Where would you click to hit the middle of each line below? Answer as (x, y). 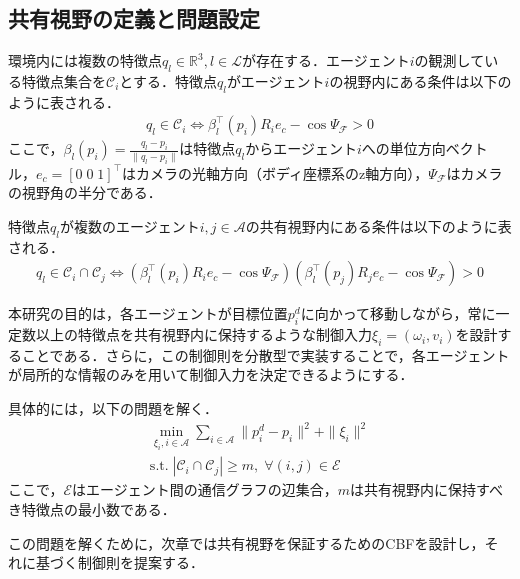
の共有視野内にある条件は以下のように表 (378, 225)
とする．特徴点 (168, 81)
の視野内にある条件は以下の (420, 81)
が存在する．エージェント (325, 60)
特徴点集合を (63, 81)
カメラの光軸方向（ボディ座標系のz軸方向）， (282, 172)
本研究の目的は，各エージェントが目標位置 (148, 313)
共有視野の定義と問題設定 (134, 18)
